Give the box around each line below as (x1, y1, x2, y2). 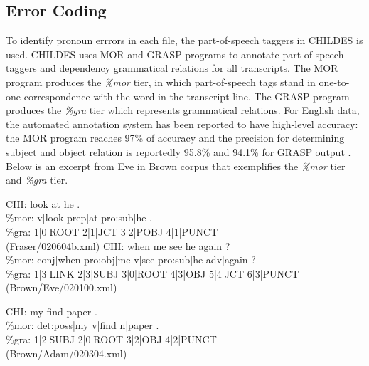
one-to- (319, 74, 350, 89)
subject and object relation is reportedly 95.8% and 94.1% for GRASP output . (6, 144, 351, 159)
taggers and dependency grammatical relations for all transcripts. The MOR (6, 61, 338, 75)
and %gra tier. (6, 172, 68, 187)
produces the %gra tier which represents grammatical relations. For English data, (6, 103, 360, 117)
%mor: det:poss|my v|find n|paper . (6, 318, 159, 333)
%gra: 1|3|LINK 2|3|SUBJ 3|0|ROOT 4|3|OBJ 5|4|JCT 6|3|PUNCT (6, 266, 299, 281)
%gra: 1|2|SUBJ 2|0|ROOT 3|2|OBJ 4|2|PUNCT (6, 332, 217, 347)
